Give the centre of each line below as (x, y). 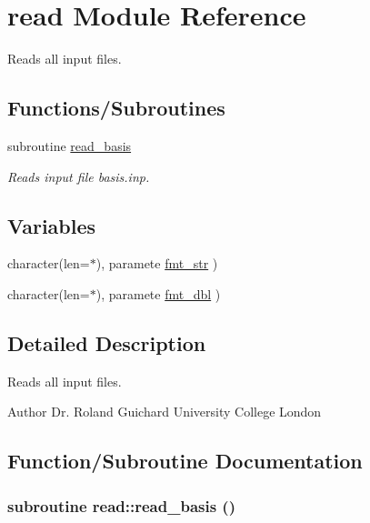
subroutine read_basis (70, 145)
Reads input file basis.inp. (79, 176)
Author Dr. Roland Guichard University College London (165, 412)
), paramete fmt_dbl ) (158, 293)
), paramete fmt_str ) (157, 263)
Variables (52, 225)
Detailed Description (107, 342)
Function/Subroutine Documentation (185, 461)
